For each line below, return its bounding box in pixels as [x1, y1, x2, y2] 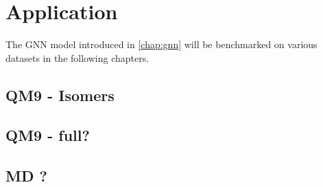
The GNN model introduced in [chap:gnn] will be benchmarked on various [5, 37, 318, 52]
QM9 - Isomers [5, 84, 115, 105]
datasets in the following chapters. [5, 50, 149, 65]
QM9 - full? [5, 124, 90, 146]
